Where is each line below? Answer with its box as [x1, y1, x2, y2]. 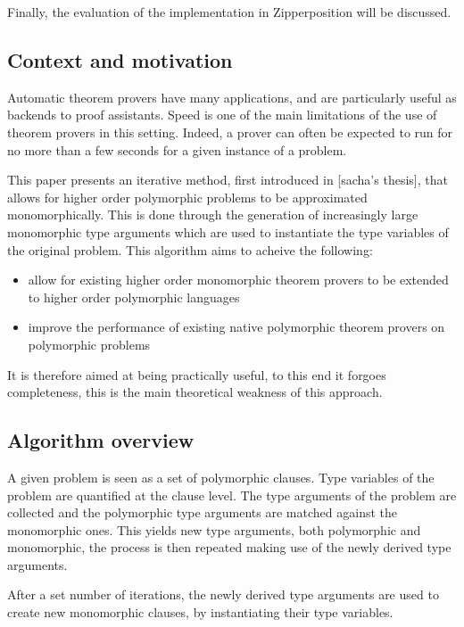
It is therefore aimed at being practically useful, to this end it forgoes [7, 365, 386, 384]
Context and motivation [7, 45, 233, 73]
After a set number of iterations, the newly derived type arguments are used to [7, 585, 439, 604]
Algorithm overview [7, 426, 195, 454]
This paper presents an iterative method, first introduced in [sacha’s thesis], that [7, 170, 448, 189]
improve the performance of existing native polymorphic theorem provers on [28, 318, 445, 336]
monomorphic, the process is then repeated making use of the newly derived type [7, 538, 452, 557]
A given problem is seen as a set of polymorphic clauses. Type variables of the [7, 467, 435, 486]
